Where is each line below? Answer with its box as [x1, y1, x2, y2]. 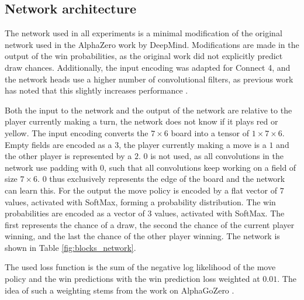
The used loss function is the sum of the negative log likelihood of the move [5, 261, 276, 273]
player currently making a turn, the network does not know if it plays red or [5, 115, 278, 127]
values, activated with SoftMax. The [154, 207, 285, 219]
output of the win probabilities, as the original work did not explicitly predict [5, 50, 283, 62]
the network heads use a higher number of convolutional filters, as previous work [5, 73, 293, 85]
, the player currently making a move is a [119, 138, 267, 150]
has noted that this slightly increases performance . [5, 84, 188, 96]
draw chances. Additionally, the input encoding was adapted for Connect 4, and [5, 61, 291, 73]
